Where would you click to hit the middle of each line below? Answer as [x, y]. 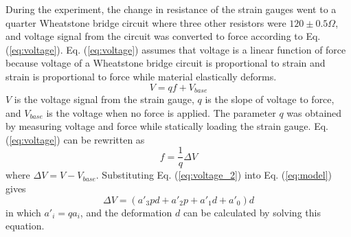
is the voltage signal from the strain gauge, [104, 99]
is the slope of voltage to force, [270, 99]
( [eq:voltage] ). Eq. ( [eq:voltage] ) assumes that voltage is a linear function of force [176, 49]
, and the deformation [126, 212]
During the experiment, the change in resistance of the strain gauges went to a [171, 9]
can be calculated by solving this [252, 212]
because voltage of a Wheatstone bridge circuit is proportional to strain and [166, 63]
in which [23, 212]
